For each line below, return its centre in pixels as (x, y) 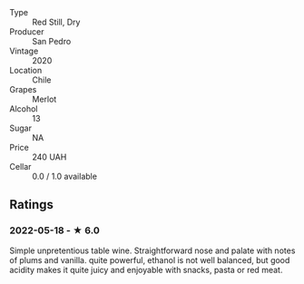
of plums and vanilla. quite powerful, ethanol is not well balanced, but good (150, 260)
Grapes (23, 89)
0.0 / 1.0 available (65, 176)
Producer (27, 32)
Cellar (20, 166)
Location (26, 70)
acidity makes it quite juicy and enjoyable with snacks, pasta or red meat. (146, 269)
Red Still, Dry (56, 22)
